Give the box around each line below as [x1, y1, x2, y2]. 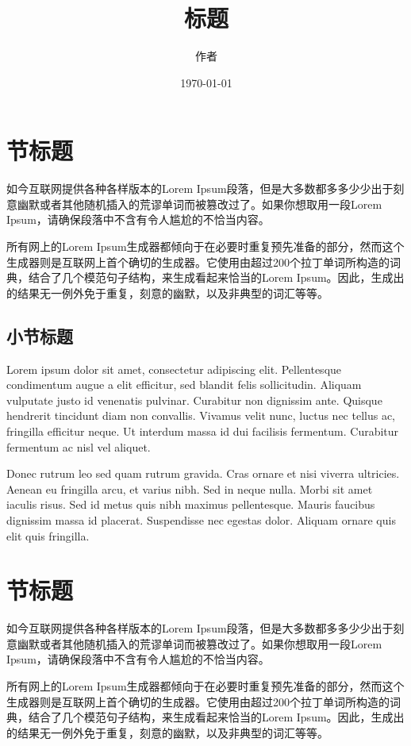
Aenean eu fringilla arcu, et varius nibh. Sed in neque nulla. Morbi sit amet [6, 480, 373, 497]
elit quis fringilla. [6, 527, 90, 544]
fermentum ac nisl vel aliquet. [6, 438, 151, 455]
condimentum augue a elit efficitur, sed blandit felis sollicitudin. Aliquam [6, 376, 362, 393]
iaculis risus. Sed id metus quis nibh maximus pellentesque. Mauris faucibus [6, 496, 375, 513]
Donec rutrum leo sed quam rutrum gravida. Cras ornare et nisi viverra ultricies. [6, 465, 400, 482]
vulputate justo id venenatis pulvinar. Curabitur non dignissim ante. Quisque [6, 391, 382, 408]
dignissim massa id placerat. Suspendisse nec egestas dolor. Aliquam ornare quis [6, 511, 396, 528]
